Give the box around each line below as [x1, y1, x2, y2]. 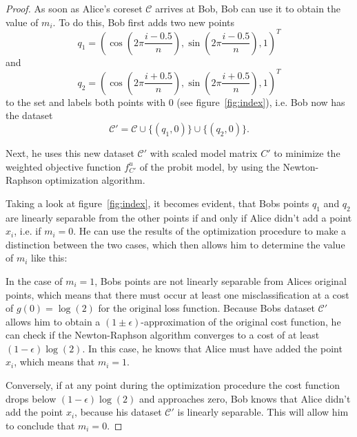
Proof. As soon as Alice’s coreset [6, 1, 143, 15]
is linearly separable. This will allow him [177, 405, 349, 419]
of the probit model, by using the [139, 159, 280, 173]
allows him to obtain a [6, 314, 101, 328]
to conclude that [6, 418, 75, 432]
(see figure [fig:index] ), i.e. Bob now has [176, 94, 345, 109]
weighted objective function [6, 159, 121, 173]
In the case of [6, 273, 63, 288]
